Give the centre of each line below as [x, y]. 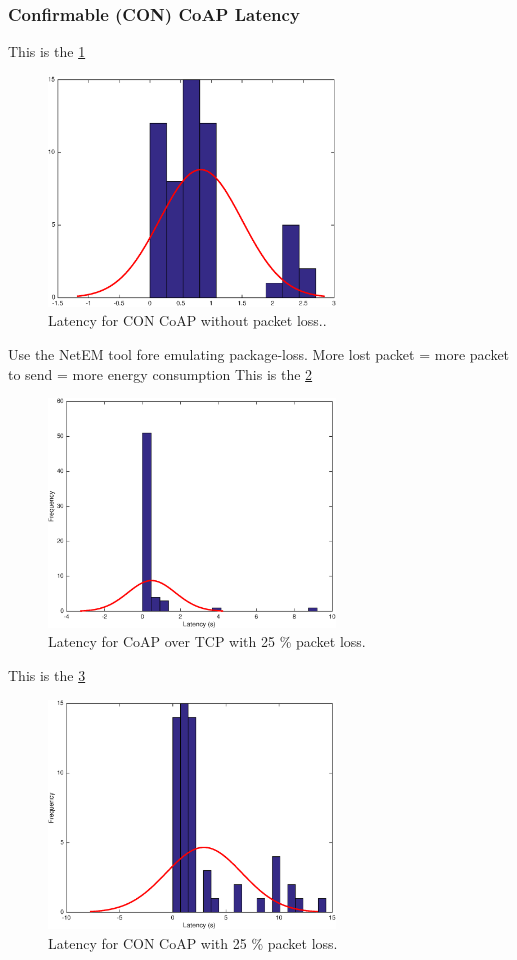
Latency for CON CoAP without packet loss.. [187, 320]
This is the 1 [47, 51]
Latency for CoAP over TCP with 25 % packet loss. [207, 641]
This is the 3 [47, 675]
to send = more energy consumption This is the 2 [160, 373]
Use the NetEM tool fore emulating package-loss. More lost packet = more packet [259, 353]
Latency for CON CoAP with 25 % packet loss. [193, 943]
